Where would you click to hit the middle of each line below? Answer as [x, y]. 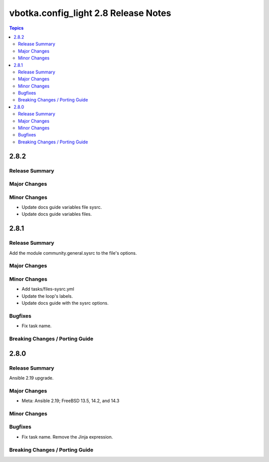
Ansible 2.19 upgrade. [31, 378]
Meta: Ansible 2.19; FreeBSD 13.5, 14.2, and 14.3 [70, 401]
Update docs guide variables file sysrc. [62, 207]
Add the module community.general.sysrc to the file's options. [73, 253]
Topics [16, 28]
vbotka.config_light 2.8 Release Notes [90, 13]
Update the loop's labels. [47, 296]
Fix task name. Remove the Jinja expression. [67, 437]
